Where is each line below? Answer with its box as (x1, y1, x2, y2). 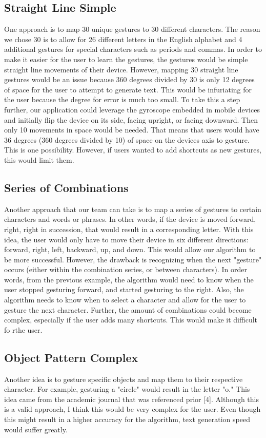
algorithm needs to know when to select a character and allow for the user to (4, 294, 246, 305)
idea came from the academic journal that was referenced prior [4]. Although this (4, 393, 259, 404)
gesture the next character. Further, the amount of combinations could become (4, 304, 252, 315)
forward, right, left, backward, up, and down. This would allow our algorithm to (4, 244, 256, 255)
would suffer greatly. (4, 424, 68, 434)
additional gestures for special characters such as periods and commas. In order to (4, 44, 262, 54)
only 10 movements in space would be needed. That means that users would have (4, 124, 259, 135)
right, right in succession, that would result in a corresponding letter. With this (4, 223, 254, 234)
